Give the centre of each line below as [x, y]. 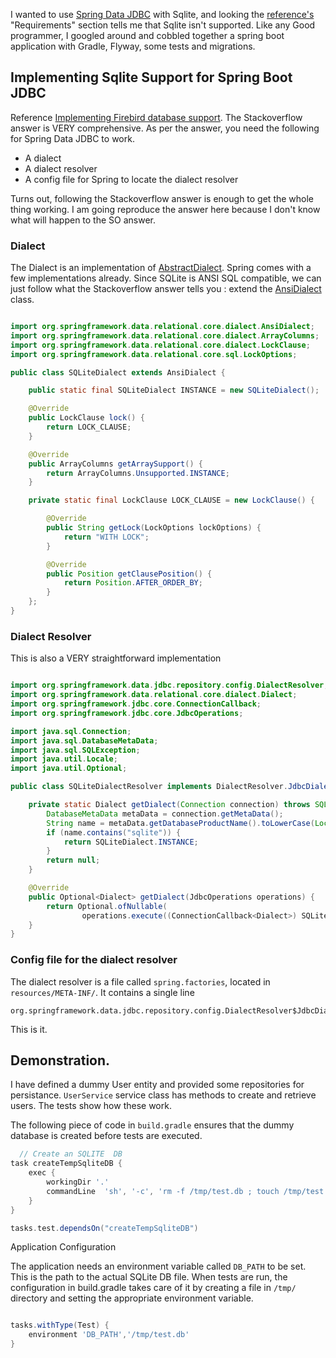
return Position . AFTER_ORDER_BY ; [133, 583]
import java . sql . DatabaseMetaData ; [84, 740]
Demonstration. [60, 1060]
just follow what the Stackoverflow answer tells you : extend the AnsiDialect [166, 289]
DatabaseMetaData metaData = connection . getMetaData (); [165, 814]
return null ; [73, 860]
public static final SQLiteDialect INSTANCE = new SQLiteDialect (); [174, 390]
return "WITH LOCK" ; [106, 537]
